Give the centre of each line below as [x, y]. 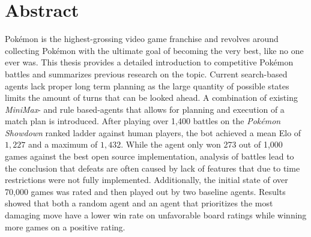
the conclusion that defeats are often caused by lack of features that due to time [152, 168]
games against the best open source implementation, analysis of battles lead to [149, 156]
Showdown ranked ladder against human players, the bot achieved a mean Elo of [153, 132]
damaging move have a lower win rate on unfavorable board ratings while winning [156, 215]
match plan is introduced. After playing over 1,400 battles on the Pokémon [143, 121]
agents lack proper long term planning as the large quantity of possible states [147, 85]
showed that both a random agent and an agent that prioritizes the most [139, 203]
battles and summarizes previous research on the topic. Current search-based [146, 73]
